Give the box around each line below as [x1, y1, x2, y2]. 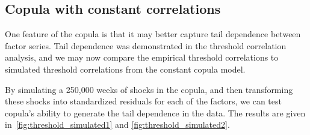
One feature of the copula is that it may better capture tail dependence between [5, 28, 301, 40]
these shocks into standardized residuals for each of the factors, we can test [5, 95, 282, 107]
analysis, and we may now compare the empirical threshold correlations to [5, 51, 279, 64]
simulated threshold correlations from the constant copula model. [5, 62, 246, 75]
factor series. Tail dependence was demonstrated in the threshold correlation [5, 39, 287, 52]
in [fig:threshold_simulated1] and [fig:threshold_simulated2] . [5, 118, 230, 131]
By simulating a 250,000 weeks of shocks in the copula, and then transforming [5, 83, 293, 95]
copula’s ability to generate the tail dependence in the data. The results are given [5, 106, 306, 119]
